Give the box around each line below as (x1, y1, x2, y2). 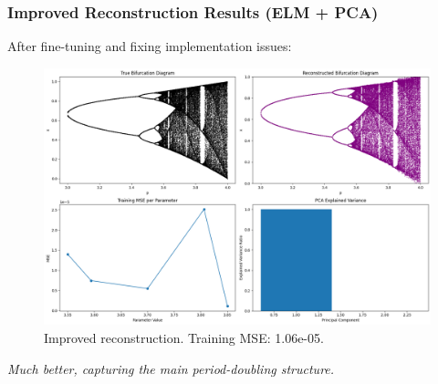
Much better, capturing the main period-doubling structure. (7, 358, 335, 378)
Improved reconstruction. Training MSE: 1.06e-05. (44, 327, 324, 347)
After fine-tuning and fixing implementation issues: (7, 36, 292, 56)
